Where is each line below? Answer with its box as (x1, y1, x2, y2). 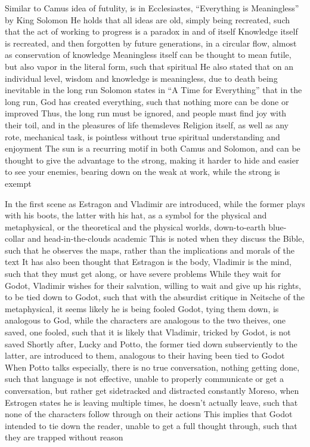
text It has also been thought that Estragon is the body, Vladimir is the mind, (5, 255, 292, 268)
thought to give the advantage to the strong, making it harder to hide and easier (5, 153, 299, 166)
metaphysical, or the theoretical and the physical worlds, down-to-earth (5, 220, 266, 233)
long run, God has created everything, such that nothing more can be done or (5, 95, 289, 107)
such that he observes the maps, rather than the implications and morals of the (5, 243, 294, 256)
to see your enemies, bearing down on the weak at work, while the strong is (5, 165, 280, 178)
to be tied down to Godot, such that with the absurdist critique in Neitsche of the (5, 291, 305, 303)
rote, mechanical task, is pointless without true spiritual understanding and (5, 130, 280, 143)
